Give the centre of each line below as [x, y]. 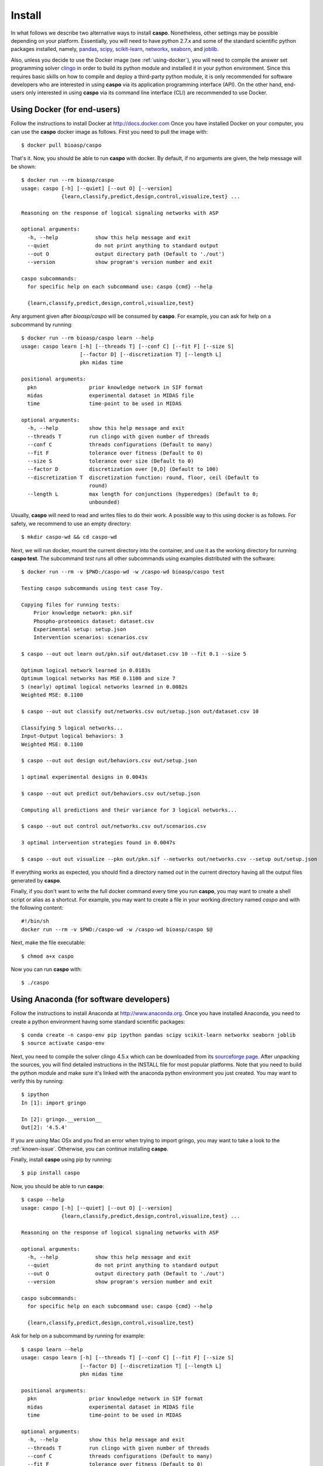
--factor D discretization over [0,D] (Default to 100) [123, 469]
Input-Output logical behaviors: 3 [72, 736]
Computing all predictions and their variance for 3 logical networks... [129, 810]
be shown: [23, 167]
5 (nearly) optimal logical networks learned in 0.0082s [105, 687]
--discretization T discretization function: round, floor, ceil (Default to [143, 477]
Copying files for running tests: [71, 605]
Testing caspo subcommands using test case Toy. [92, 588]
